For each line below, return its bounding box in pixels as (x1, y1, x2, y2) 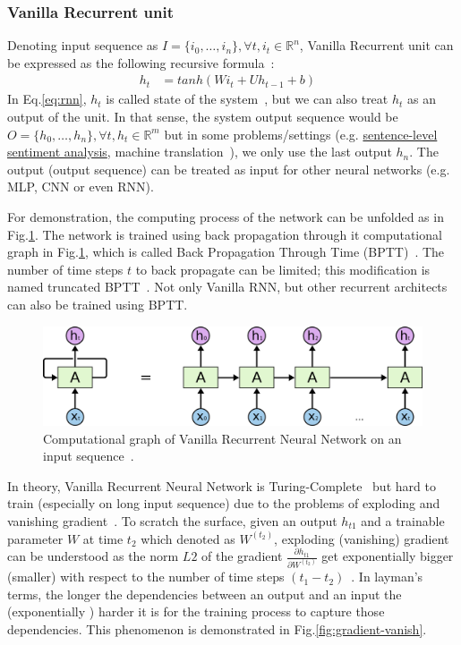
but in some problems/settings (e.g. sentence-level (164, 124, 438, 143)
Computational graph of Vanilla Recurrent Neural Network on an (43, 429, 402, 447)
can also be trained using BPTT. (7, 294, 188, 313)
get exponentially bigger (321, 547, 454, 565)
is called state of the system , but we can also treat (106, 89, 388, 108)
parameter (7, 529, 64, 547)
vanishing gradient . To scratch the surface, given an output (7, 511, 337, 530)
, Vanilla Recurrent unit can (299, 36, 454, 55)
